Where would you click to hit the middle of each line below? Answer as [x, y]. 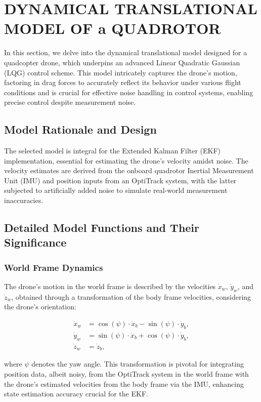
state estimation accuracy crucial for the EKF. [76, 394]
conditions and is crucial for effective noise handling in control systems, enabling [129, 92]
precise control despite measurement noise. [70, 102]
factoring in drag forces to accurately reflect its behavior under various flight [123, 82]
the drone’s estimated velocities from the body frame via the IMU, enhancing [124, 384]
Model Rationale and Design [80, 129]
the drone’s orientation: [40, 307]
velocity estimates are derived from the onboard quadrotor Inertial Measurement [129, 170]
